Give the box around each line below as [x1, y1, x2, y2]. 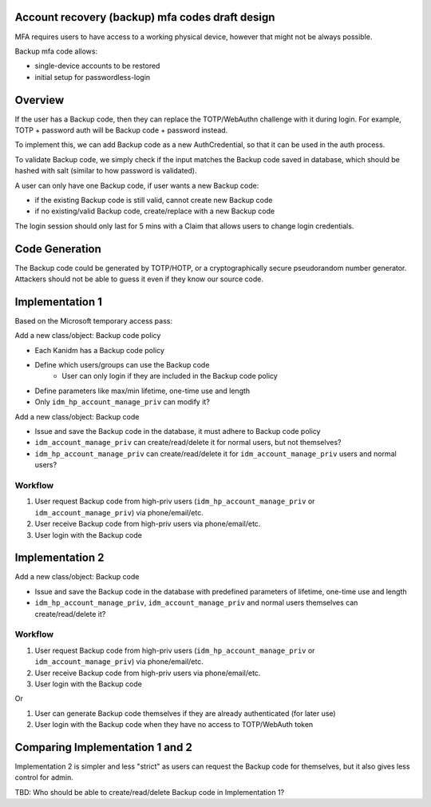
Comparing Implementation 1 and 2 [14, 740, 193, 754]
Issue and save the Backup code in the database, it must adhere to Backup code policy [34, 427, 321, 436]
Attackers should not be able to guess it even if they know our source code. [14, 274, 263, 284]
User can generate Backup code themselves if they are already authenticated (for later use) [34, 708, 336, 718]
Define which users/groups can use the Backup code [34, 360, 210, 370]
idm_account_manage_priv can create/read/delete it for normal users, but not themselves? [34, 438, 342, 447]
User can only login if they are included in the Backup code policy [61, 372, 279, 381]
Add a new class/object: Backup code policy [14, 331, 161, 340]
